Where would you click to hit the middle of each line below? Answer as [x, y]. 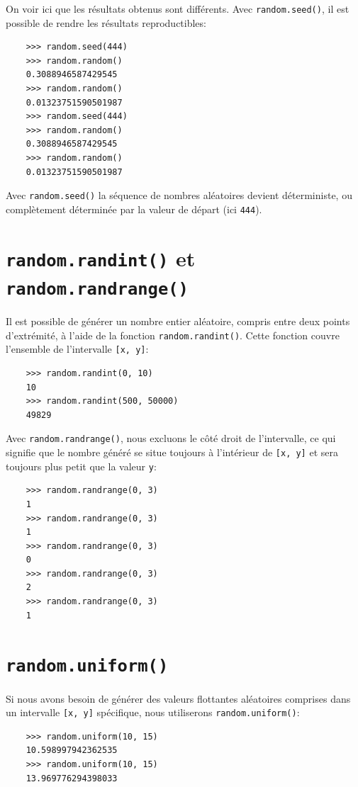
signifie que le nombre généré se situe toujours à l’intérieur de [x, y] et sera [172, 452]
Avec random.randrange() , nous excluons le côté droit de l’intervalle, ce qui [171, 438]
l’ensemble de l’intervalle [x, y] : [77, 349]
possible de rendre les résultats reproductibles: [106, 22]
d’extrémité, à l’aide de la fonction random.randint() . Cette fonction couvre [173, 335]
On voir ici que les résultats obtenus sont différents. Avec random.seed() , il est [178, 9]
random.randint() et [101, 257]
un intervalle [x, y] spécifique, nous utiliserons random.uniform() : [153, 712]
